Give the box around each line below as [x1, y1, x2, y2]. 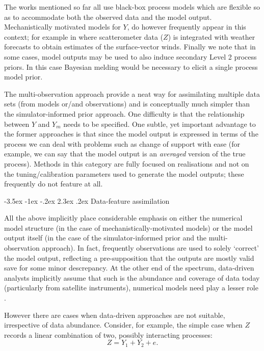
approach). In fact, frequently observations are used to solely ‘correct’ [42, 242, 259, 253]
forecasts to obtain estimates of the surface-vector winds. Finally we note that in [4, 41, 256, 52]
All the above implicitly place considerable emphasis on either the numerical [4, 212, 243, 223]
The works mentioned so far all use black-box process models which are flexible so [4, 2, 260, 12]
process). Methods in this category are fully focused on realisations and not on [4, 158, 249, 169]
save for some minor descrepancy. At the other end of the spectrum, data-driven [4, 262, 254, 273]
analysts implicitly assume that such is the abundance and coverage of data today [4, 272, 260, 283]
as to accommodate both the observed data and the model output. [4, 11, 212, 22]
